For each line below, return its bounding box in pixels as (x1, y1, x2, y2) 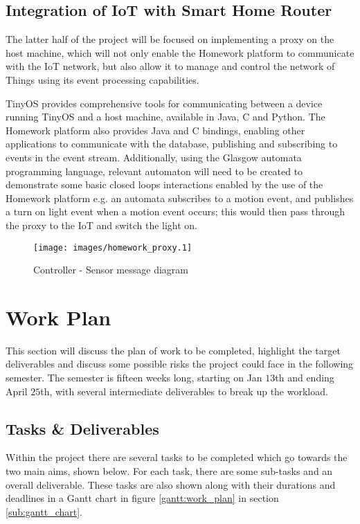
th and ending (275, 370, 334, 385)
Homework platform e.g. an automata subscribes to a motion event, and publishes (6, 190, 354, 205)
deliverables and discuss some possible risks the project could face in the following (6, 356, 354, 371)
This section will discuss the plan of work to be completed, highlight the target (6, 343, 341, 357)
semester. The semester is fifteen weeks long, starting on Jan (6, 370, 262, 385)
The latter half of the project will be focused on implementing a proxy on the (6, 32, 334, 46)
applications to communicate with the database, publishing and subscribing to (6, 136, 338, 151)
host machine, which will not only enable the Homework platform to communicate (6, 45, 354, 60)
